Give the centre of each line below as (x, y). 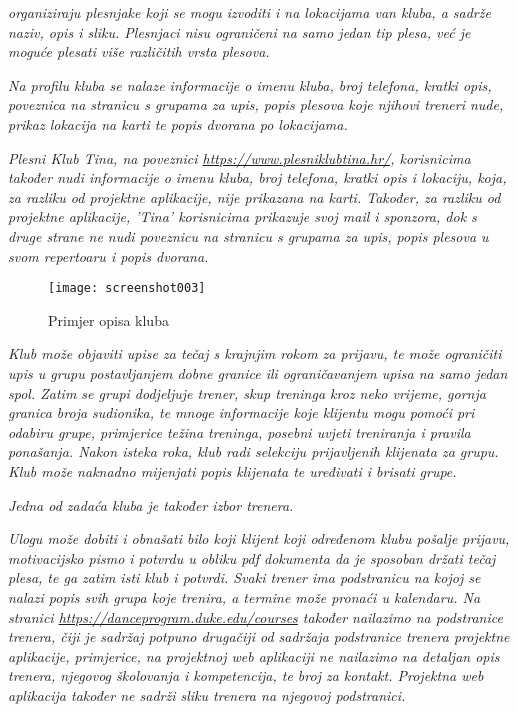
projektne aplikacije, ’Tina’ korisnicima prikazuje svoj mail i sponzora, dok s (242, 216)
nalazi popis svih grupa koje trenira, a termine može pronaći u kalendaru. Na (244, 596)
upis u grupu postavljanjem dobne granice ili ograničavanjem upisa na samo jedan (258, 372)
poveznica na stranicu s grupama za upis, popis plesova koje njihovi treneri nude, (256, 104)
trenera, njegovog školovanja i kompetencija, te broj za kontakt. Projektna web (246, 675)
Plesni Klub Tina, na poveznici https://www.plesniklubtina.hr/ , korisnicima (239, 157)
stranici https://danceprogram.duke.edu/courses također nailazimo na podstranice (255, 616)
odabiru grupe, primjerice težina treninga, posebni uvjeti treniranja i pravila (239, 431)
